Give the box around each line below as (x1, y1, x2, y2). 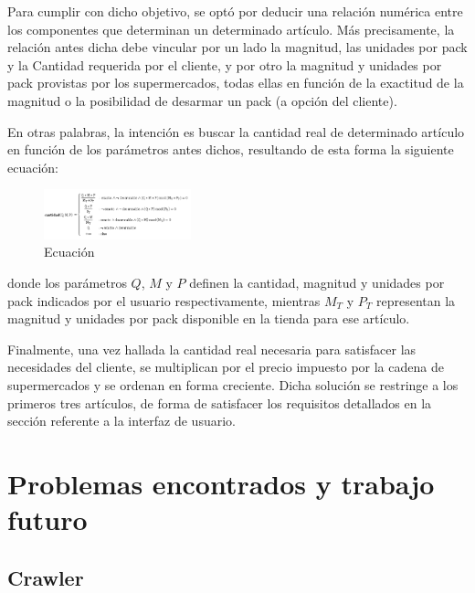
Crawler (7, 563, 84, 591)
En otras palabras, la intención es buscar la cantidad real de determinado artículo (7, 122, 465, 141)
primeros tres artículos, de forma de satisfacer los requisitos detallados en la (7, 393, 432, 412)
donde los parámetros (7, 273, 127, 291)
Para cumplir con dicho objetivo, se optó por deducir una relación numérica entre (7, 2, 463, 20)
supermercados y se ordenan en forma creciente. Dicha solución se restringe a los (7, 375, 459, 394)
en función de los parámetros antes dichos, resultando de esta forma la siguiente (7, 140, 454, 159)
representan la (375, 291, 456, 310)
